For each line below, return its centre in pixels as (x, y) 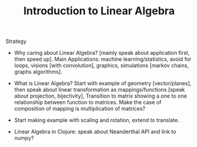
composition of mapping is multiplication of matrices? (80, 109)
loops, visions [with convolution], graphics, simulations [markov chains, (101, 65)
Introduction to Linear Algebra (99, 11)
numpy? (24, 138)
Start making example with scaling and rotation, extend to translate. (96, 120)
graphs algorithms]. (38, 72)
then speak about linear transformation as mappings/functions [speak (99, 90)
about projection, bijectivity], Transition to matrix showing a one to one (101, 96)
